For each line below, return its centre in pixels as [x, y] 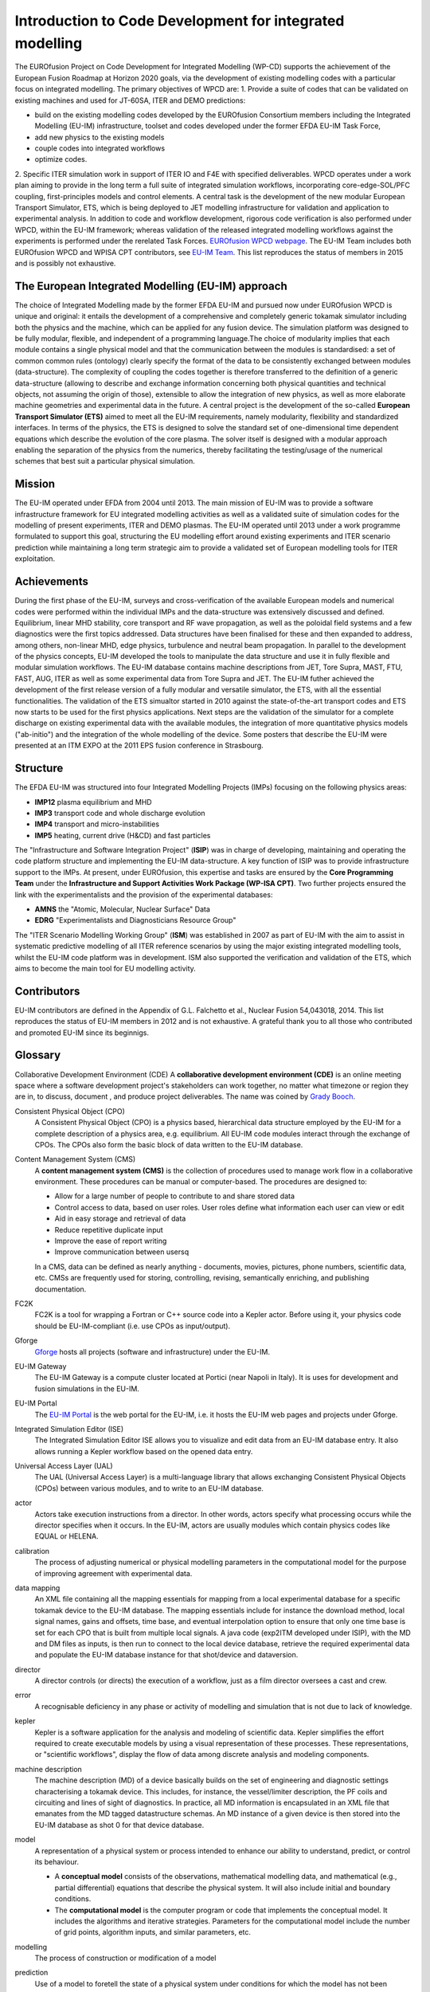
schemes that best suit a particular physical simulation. [105, 461]
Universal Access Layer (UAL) [64, 1466]
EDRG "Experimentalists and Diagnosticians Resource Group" [135, 920]
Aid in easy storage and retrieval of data [120, 1218]
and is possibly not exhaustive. [65, 263]
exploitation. [35, 559]
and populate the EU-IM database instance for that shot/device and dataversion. [166, 1655]
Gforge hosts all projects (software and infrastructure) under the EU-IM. [152, 1351]
